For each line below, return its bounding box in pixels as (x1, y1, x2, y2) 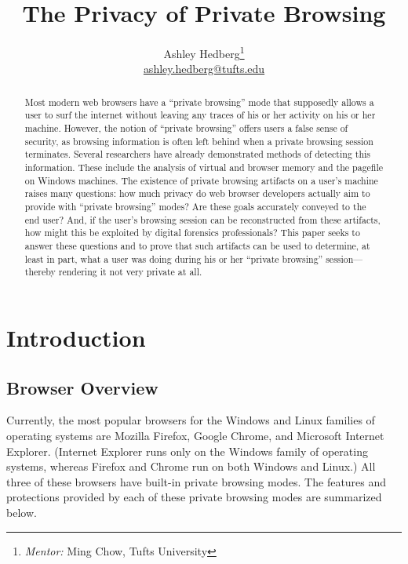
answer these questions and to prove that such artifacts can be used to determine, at (24, 238, 370, 252)
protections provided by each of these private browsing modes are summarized (6, 489, 382, 505)
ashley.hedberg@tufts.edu (143, 60, 265, 77)
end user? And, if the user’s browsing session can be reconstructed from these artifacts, (24, 213, 381, 226)
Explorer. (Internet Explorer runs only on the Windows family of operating (6, 442, 368, 459)
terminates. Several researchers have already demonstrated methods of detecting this (24, 147, 371, 161)
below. (6, 504, 37, 520)
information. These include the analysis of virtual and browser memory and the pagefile (24, 161, 384, 174)
